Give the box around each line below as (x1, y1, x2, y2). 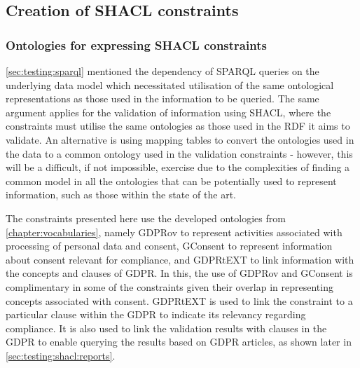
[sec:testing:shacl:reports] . (6, 348, 116, 362)
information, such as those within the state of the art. (6, 187, 236, 202)
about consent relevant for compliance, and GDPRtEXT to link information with (6, 252, 354, 266)
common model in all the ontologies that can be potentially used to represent (6, 173, 337, 188)
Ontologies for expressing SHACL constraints (6, 36, 267, 53)
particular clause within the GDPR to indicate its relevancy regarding (6, 307, 306, 322)
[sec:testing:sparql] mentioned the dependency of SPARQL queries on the (6, 64, 319, 78)
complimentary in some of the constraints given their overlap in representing (6, 279, 333, 294)
